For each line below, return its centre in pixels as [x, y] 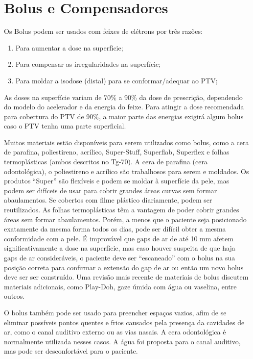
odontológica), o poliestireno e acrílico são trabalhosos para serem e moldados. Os [126, 171]
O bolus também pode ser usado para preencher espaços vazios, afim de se [115, 312]
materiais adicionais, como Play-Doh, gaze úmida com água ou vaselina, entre [120, 286]
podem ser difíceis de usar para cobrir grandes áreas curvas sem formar [111, 190]
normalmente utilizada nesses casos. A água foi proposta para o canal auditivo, [122, 341]
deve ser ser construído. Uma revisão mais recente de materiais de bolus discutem [126, 277]
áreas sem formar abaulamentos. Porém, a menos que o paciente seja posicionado [125, 219]
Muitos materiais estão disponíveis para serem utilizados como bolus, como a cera [126, 142]
